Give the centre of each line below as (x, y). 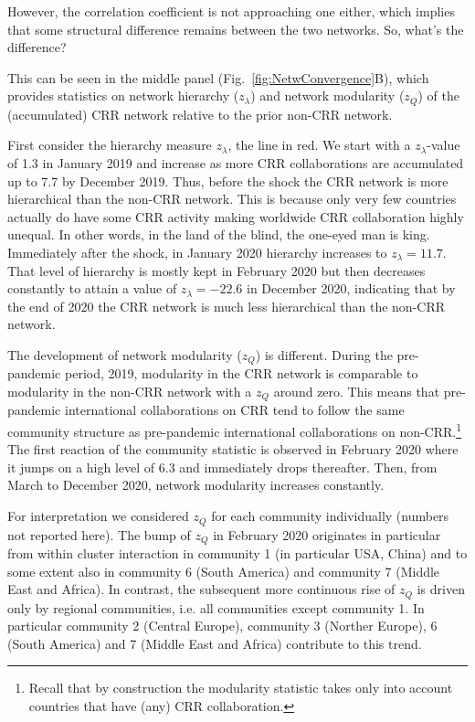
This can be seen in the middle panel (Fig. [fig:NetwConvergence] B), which (218, 77)
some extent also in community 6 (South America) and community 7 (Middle (224, 571)
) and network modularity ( (327, 96)
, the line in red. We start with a (319, 145)
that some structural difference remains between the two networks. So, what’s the (236, 29)
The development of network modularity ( (125, 354)
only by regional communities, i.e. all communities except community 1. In (216, 607)
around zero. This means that (357, 391)
